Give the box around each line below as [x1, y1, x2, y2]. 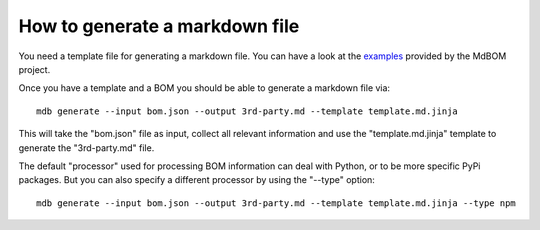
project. [18, 63, 51, 75]
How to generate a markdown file [18, 15, 300, 37]
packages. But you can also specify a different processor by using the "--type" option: [18, 174, 375, 186]
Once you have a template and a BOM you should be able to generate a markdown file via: [18, 82, 390, 94]
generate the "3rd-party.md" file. [18, 141, 155, 154]
